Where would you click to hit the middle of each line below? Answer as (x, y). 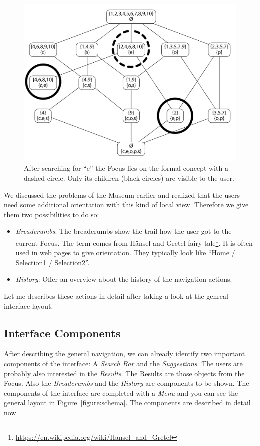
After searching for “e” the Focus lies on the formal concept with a (126, 168)
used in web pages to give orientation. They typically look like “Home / (125, 253)
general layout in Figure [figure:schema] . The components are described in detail (127, 403)
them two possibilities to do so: (52, 214)
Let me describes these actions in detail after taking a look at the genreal (116, 296)
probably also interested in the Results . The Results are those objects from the (124, 373)
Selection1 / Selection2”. (53, 262)
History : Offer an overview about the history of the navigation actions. (124, 279)
